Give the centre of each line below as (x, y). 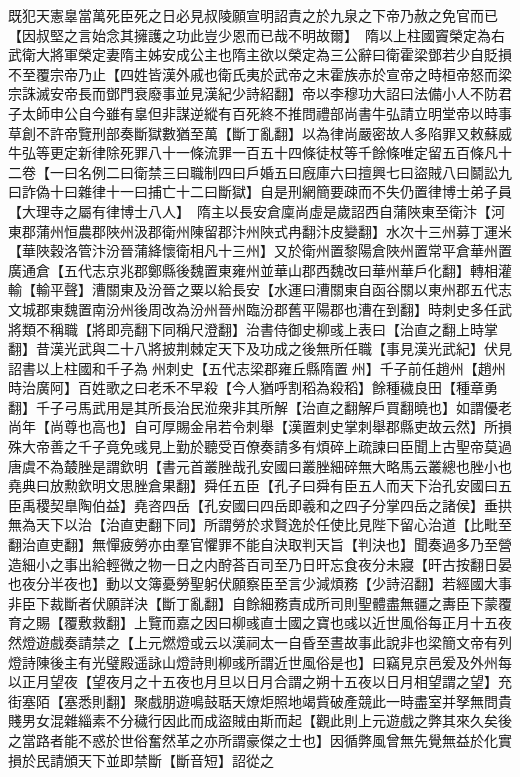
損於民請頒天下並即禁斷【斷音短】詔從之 (141, 759)
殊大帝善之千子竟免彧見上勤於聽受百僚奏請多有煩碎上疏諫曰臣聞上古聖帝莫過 (260, 446)
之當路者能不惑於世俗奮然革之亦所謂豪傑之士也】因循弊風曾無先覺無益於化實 (260, 739)
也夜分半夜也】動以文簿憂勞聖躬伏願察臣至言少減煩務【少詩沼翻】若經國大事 (260, 583)
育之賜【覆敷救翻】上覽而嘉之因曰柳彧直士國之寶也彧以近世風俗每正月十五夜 (260, 622)
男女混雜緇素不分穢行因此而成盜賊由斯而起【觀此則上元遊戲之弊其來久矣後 (266, 720)
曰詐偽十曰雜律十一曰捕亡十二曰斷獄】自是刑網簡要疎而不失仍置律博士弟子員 (260, 191)
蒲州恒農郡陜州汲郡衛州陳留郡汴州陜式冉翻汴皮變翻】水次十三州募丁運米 (273, 230)
